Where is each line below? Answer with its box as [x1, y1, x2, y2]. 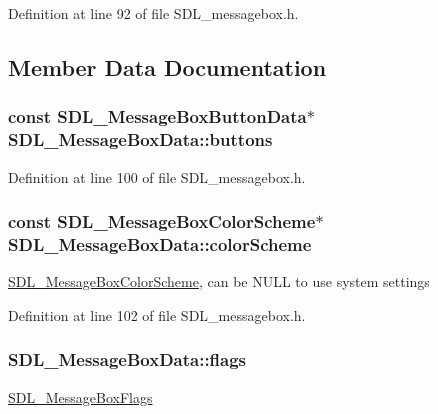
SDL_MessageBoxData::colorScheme [8, 231, 312, 256]
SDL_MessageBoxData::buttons [8, 127, 273, 152]
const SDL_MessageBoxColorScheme [8, 209, 316, 234]
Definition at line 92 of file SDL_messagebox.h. [8, 3, 299, 23]
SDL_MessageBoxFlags [8, 386, 153, 407]
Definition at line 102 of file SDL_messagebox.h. [8, 304, 306, 325]
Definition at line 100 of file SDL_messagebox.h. [8, 166, 306, 187]
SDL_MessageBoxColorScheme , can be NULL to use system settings [8, 271, 430, 292]
